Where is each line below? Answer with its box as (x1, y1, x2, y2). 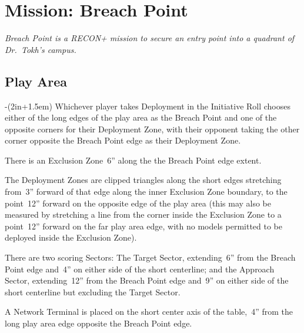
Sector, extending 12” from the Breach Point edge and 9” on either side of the (5, 274, 289, 287)
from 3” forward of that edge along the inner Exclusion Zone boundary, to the (5, 185, 288, 198)
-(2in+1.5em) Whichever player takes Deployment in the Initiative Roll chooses (5, 99, 291, 112)
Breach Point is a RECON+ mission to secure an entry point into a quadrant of (5, 32, 295, 44)
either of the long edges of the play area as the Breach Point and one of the (5, 111, 277, 124)
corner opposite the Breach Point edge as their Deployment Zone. (5, 134, 241, 146)
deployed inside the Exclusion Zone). (5, 231, 137, 244)
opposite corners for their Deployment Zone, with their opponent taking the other (5, 122, 300, 135)
